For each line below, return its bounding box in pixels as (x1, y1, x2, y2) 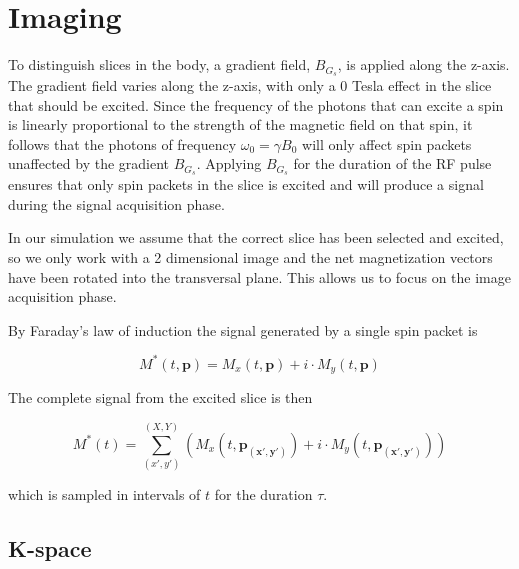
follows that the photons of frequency (8, 133, 237, 154)
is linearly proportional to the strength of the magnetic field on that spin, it (8, 114, 473, 135)
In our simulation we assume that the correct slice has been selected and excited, (8, 227, 504, 248)
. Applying (196, 153, 262, 174)
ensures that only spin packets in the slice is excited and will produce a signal (8, 174, 484, 195)
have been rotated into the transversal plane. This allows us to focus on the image (8, 266, 511, 287)
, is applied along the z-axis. (337, 54, 510, 75)
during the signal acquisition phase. (8, 193, 225, 214)
